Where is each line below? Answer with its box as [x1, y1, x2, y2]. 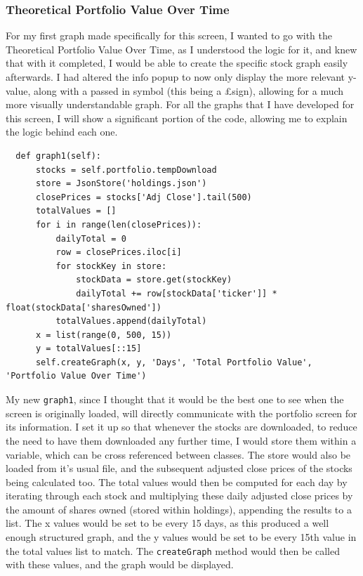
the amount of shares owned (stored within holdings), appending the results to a [6, 502, 352, 516]
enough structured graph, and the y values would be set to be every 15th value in [6, 530, 357, 544]
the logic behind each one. [6, 124, 118, 139]
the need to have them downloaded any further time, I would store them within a [6, 433, 357, 447]
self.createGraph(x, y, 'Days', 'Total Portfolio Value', [35, 357, 312, 367]
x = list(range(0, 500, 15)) [35, 329, 172, 340]
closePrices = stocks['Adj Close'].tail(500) [35, 192, 252, 202]
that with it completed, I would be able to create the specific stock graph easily [6, 55, 348, 70]
